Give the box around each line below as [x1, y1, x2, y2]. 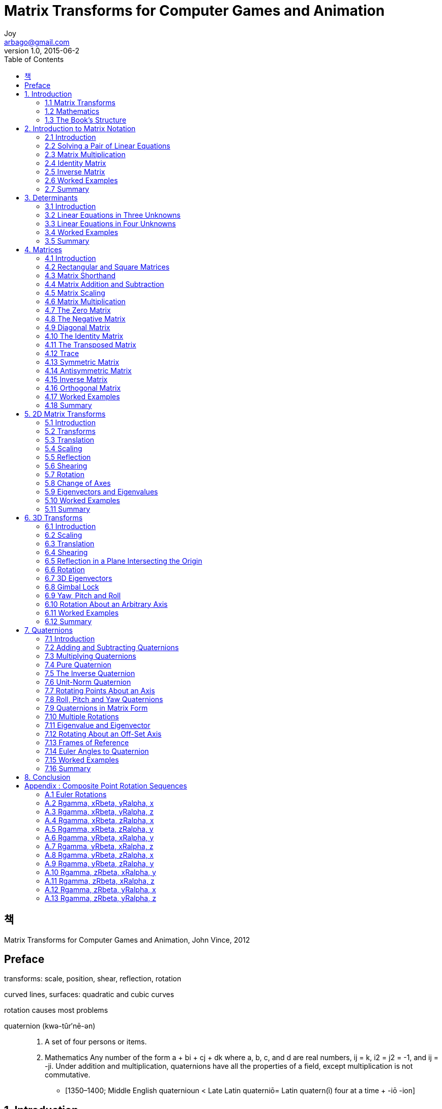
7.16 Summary [45, 764, 91, 773]
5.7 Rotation [45, 470, 84, 479]
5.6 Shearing [45, 461, 87, 470]
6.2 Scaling [45, 530, 82, 539]
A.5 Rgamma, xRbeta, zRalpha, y [45, 824, 154, 833]
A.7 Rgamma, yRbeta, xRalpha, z [45, 841, 154, 851]
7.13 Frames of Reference [45, 738, 129, 747]
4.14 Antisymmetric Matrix [45, 366, 132, 375]
